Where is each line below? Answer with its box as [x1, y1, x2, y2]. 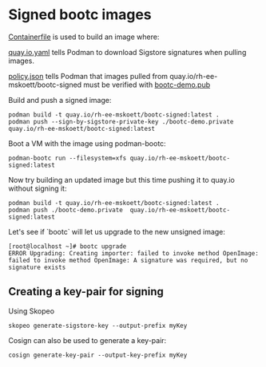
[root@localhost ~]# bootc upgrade [8, 242, 127, 251]
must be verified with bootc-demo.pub [83, 80, 210, 89]
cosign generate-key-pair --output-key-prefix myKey [8, 351, 188, 359]
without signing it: [8, 183, 67, 193]
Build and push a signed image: [8, 95, 112, 105]
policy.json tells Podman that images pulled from [8, 71, 169, 81]
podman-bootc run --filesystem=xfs [8, 154, 127, 162]
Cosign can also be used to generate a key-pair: [8, 335, 167, 345]
